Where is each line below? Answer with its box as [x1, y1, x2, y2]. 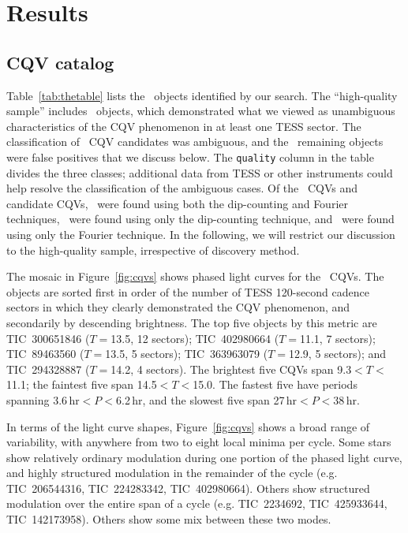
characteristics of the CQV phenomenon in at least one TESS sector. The [6, 117, 361, 134]
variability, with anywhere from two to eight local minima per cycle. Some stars [6, 434, 391, 450]
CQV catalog [6, 50, 114, 74]
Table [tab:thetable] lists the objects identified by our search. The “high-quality [6, 87, 398, 103]
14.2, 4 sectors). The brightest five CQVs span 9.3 [110, 360, 352, 377]
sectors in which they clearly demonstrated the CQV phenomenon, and [6, 299, 350, 315]
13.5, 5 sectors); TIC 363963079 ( [105, 345, 268, 362]
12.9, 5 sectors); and [288, 345, 387, 362]
